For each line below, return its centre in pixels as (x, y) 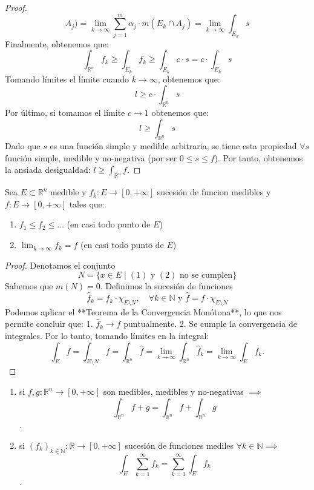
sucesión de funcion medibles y (214, 192)
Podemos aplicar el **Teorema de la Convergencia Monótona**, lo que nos (143, 311)
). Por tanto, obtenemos (259, 157)
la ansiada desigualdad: (48, 169)
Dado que (23, 146)
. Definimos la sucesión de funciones (166, 286)
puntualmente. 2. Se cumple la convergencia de (210, 324)
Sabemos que (29, 286)
